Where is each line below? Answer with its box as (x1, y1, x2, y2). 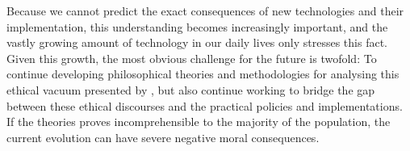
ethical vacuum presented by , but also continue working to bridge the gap (6, 81, 375, 98)
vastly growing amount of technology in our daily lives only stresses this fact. (6, 34, 387, 51)
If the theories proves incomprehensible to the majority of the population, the (6, 113, 391, 130)
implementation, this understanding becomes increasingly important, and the (6, 18, 388, 35)
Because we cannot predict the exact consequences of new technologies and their (6, 2, 404, 19)
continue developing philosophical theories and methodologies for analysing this (6, 65, 400, 82)
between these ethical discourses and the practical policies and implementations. (6, 97, 403, 114)
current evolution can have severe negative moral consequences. (6, 128, 320, 145)
